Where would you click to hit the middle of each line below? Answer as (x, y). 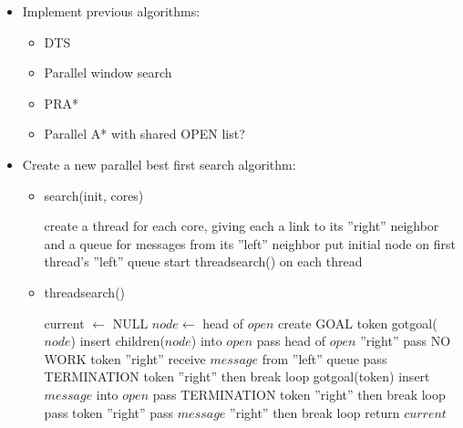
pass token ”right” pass (109, 412)
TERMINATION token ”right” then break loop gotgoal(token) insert (237, 376)
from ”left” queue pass (324, 358)
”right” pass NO (406, 341)
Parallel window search (108, 73)
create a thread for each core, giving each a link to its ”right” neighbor (242, 226)
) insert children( (118, 341)
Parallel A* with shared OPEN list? (144, 134)
